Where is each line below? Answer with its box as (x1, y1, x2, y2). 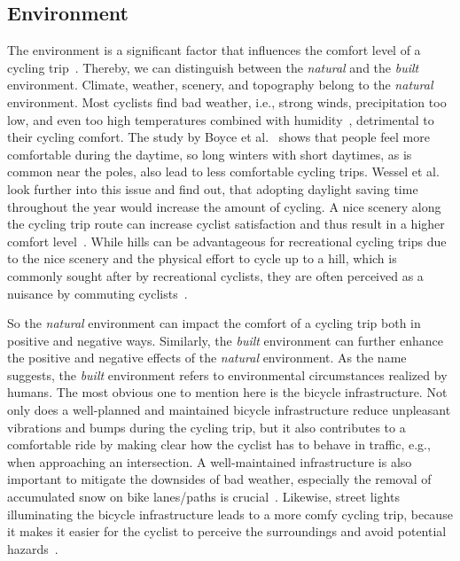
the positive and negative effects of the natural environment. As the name (7, 348, 407, 367)
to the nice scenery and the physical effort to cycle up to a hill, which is (7, 249, 397, 268)
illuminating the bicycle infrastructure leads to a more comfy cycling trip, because (7, 504, 453, 523)
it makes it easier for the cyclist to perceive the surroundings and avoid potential (7, 522, 447, 541)
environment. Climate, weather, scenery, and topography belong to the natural (7, 75, 433, 94)
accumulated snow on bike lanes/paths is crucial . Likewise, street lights (7, 487, 400, 506)
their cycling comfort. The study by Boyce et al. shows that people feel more (7, 128, 430, 146)
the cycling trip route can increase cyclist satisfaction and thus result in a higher (7, 214, 445, 233)
